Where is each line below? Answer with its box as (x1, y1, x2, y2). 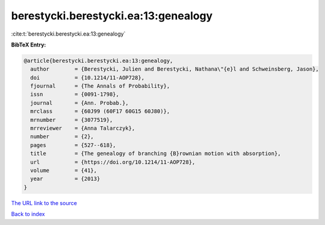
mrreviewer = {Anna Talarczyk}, (30, 125, 135, 132)
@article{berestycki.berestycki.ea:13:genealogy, (23, 57, 173, 64)
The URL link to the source (11, 199, 78, 206)
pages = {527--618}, (30, 142, 117, 148)
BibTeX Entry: (11, 41, 46, 48)
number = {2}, (30, 133, 94, 140)
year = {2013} (30, 176, 101, 182)
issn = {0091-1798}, (30, 91, 120, 98)
